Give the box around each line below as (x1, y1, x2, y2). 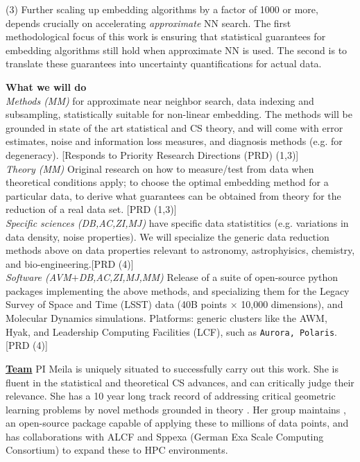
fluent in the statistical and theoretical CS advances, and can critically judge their (6, 375, 354, 389)
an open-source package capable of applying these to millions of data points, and (6, 416, 349, 430)
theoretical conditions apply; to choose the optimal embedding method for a (6, 175, 329, 189)
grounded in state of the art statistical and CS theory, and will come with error (6, 120, 343, 135)
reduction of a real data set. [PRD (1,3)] (6, 202, 177, 216)
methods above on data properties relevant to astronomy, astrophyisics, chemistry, (6, 243, 355, 257)
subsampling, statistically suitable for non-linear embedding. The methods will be (6, 107, 352, 121)
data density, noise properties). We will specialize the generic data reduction (6, 229, 329, 243)
